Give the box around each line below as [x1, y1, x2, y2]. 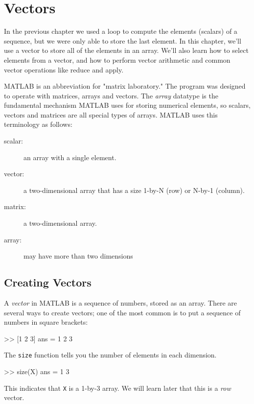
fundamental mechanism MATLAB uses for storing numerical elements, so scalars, [4, 100, 251, 110]
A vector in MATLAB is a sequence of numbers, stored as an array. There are [4, 298, 237, 308]
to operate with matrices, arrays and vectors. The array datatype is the [4, 90, 218, 100]
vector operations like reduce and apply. [4, 64, 124, 74]
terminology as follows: [4, 119, 72, 129]
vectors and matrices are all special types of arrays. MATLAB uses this [4, 109, 218, 119]
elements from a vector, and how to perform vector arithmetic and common [4, 54, 231, 65]
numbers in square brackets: [4, 317, 88, 327]
